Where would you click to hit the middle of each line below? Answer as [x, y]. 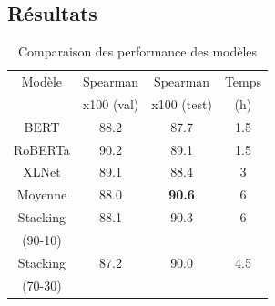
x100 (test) [182, 103]
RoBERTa [42, 149]
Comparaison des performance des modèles [137, 51]
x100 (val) [111, 103]
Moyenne [42, 194]
